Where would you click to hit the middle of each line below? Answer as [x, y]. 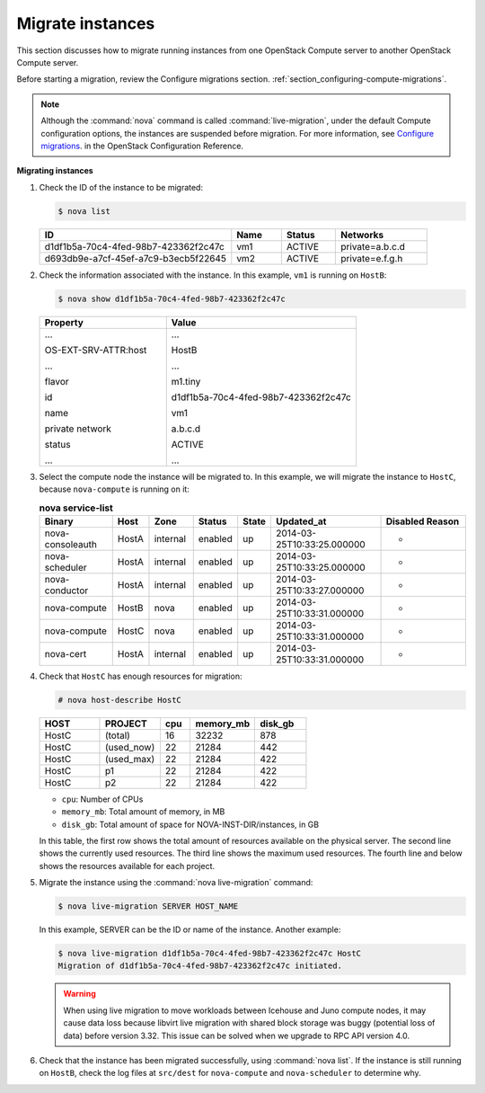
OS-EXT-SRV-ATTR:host [96, 350]
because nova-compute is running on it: [115, 489]
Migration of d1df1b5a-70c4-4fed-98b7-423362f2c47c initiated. [200, 966]
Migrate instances [86, 23]
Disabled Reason [423, 521]
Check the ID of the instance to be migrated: [121, 187]
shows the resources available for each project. [127, 866]
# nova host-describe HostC [119, 700]
